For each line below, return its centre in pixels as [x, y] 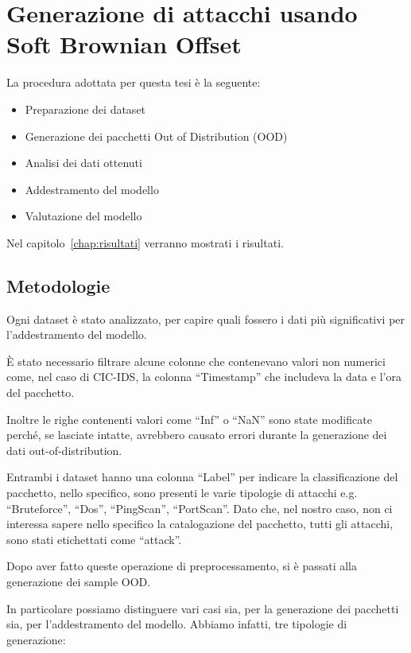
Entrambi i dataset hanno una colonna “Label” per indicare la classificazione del [202, 477]
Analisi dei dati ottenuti [83, 163]
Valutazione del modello [83, 216]
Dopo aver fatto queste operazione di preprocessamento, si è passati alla [182, 566]
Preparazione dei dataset [85, 109]
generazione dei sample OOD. [79, 581]
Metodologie [58, 285]
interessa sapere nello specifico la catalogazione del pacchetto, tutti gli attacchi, [200, 524]
